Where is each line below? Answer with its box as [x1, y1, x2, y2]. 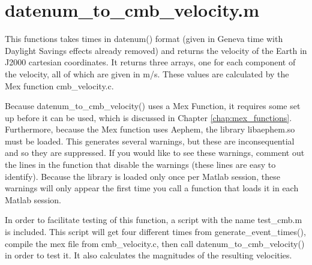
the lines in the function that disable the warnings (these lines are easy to [5, 158, 276, 171]
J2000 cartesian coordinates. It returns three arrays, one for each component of [5, 56, 296, 68]
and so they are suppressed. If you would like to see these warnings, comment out [5, 146, 305, 159]
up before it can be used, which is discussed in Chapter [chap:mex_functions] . [5, 111, 292, 124]
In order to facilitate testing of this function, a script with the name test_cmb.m [5, 213, 302, 226]
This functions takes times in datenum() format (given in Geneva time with [5, 32, 283, 45]
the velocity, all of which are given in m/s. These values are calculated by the [5, 67, 289, 80]
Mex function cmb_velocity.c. [5, 79, 114, 92]
